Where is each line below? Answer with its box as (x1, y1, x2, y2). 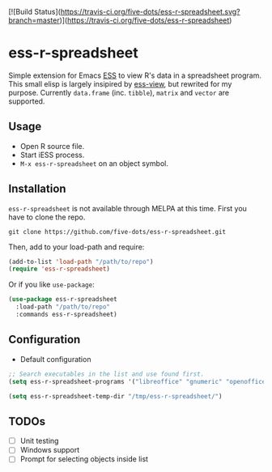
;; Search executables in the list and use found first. (8, 370, 205, 378)
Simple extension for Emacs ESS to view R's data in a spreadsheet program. (8, 70, 261, 80)
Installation (8, 182, 66, 196)
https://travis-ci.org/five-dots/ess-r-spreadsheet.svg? (60, 7, 240, 16)
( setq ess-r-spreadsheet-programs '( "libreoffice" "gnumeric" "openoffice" (8, 377, 270, 385)
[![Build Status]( (8, 7, 61, 16)
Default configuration (19, 354, 91, 364)
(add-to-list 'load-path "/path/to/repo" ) (8, 257, 154, 266)
